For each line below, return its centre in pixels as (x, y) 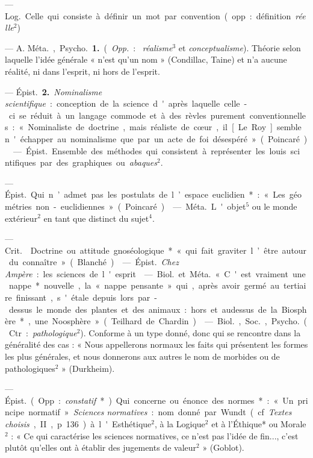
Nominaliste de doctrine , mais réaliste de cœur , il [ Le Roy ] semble (165, 127)
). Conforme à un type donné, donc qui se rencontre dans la (191, 332)
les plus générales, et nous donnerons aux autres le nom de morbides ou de (142, 356)
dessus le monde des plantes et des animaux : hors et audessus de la (143, 309)
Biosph (294, 309)
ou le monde (274, 206)
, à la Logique (180, 424)
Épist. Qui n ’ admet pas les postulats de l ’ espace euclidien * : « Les (145, 194)
